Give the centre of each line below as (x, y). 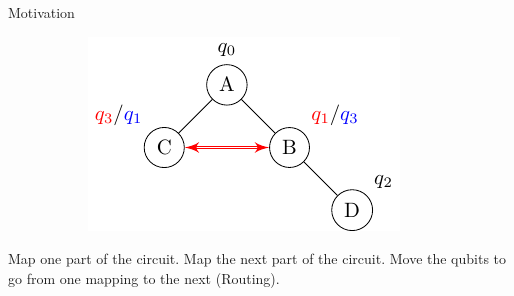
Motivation (41, 12)
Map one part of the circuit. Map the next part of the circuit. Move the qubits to (257, 258)
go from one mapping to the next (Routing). (144, 277)
